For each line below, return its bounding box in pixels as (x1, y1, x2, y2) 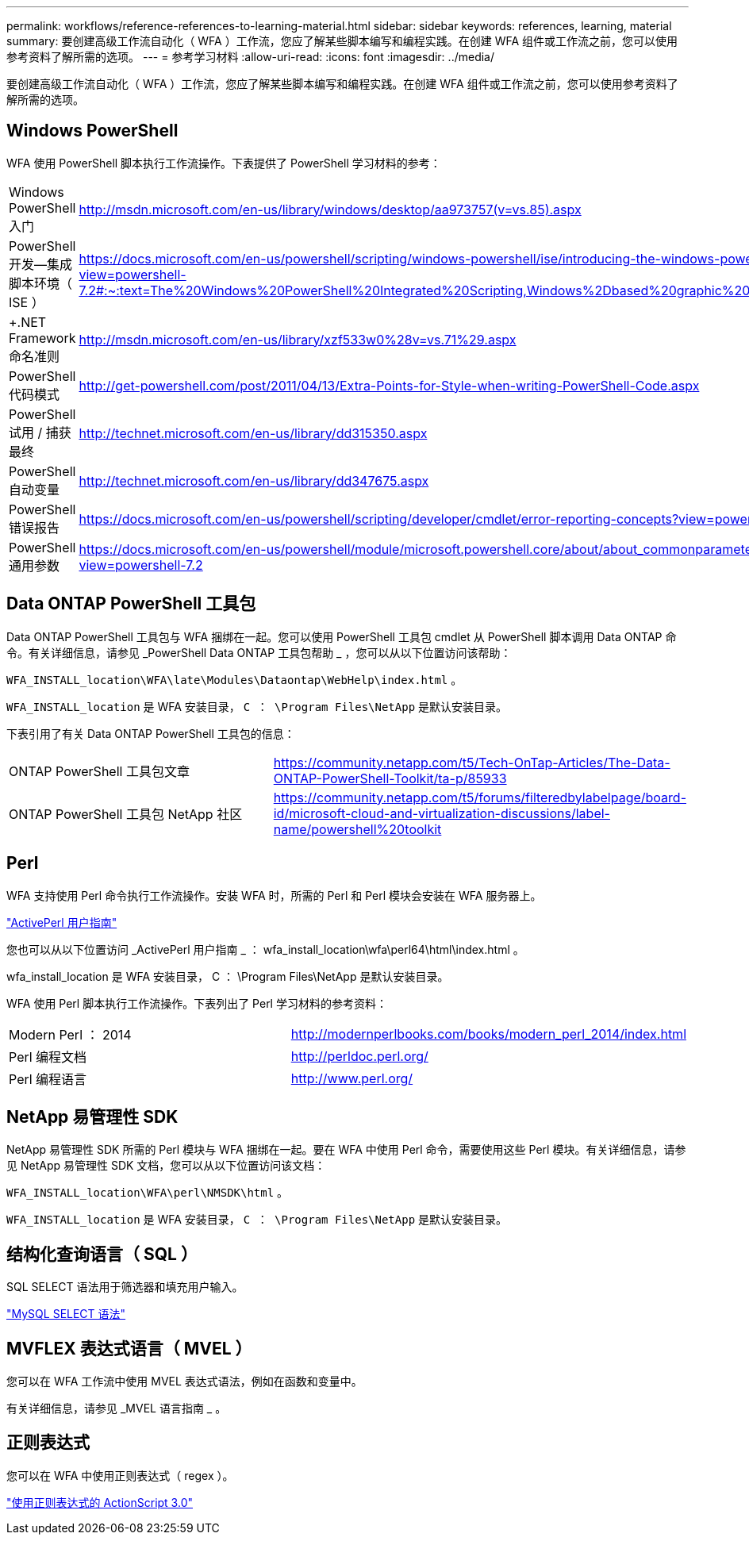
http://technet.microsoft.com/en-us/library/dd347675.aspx (79, 472, 429, 489)
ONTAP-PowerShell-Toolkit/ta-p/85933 (273, 770, 507, 786)
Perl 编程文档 (9, 1048, 87, 1065)
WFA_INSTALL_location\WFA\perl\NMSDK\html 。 (6, 1186, 289, 1200)
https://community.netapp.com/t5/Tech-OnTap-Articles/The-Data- (273, 754, 670, 770)
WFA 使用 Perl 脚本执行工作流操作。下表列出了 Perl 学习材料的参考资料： (6, 996, 387, 1010)
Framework (9, 329, 76, 346)
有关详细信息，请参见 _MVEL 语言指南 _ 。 (6, 1401, 227, 1416)
